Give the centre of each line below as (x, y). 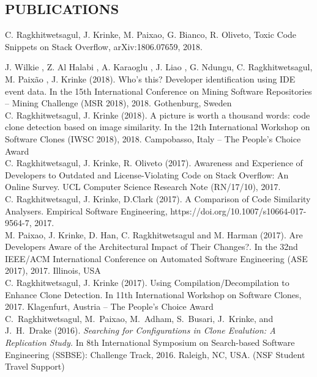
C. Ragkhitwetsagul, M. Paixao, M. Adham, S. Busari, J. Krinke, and (139, 318)
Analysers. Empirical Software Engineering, (86, 210)
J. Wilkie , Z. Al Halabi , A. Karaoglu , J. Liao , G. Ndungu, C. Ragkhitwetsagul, (159, 67)
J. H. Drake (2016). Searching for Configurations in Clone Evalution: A (140, 330)
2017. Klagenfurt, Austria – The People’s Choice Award (109, 306)
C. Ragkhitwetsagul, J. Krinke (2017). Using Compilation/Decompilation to (147, 283)
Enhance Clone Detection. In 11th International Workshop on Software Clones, (153, 294)
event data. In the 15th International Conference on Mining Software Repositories (158, 91)
